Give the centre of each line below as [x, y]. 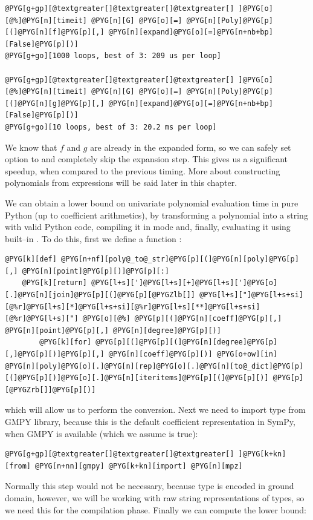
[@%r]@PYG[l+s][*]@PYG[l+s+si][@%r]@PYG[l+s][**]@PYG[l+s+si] [133, 307]
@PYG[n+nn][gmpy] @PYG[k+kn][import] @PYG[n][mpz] [139, 466]
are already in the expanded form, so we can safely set [191, 147]
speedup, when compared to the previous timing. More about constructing [143, 170]
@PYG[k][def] [31, 259]
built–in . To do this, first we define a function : [93, 238]
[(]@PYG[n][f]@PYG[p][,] [55, 32]
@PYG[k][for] [66, 342]
